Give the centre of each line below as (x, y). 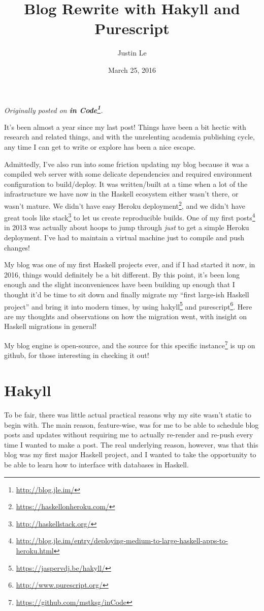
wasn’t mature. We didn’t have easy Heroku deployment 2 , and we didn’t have (125, 205)
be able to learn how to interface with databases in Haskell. (96, 464)
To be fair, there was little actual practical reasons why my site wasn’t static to (128, 414)
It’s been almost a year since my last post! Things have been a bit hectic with (125, 127)
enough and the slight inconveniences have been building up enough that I (120, 284)
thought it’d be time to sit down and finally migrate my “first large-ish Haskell (127, 294)
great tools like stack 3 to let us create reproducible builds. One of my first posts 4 (130, 217)
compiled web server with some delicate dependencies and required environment (128, 174)
